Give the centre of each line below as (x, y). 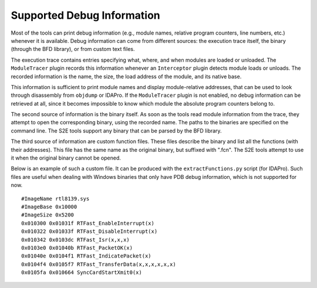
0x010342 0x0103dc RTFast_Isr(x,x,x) (76, 240)
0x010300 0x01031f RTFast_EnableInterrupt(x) (88, 223)
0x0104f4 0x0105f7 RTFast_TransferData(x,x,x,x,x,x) (99, 264)
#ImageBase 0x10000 (49, 206)
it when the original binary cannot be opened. (66, 158)
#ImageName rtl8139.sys (55, 199)
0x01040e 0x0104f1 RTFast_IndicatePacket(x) (87, 256)
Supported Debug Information (86, 15)
